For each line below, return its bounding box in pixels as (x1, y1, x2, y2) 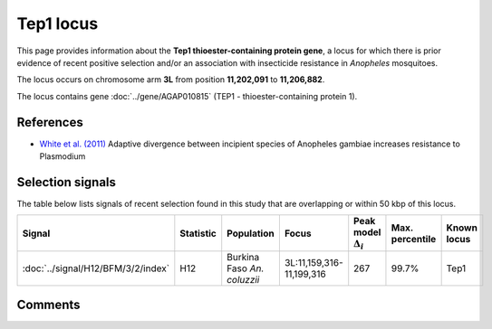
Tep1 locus (16, 14, 99, 33)
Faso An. (227, 262, 265, 275)
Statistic (179, 227, 217, 240)
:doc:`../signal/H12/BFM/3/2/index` (22, 262, 170, 275)
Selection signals (16, 174, 117, 190)
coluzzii (227, 273, 260, 286)
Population (227, 227, 275, 240)
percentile (391, 232, 437, 245)
